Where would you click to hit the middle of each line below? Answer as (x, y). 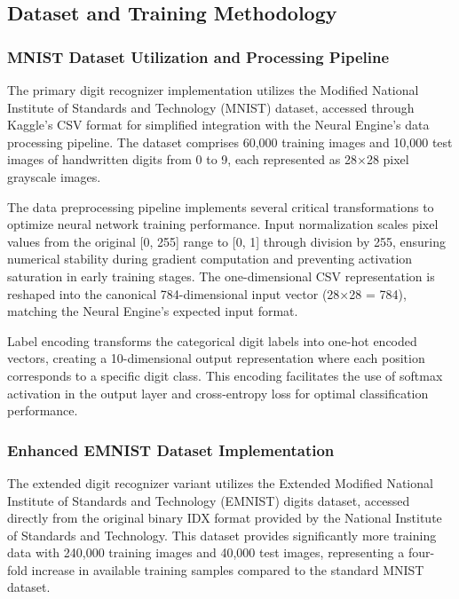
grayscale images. (54, 176)
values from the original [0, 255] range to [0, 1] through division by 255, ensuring (226, 241)
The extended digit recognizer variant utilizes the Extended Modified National (220, 482)
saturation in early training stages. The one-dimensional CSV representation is (221, 276)
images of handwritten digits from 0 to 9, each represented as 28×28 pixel (208, 159)
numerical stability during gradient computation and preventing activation (210, 259)
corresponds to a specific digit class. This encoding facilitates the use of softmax (225, 375)
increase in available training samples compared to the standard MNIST (228, 569)
